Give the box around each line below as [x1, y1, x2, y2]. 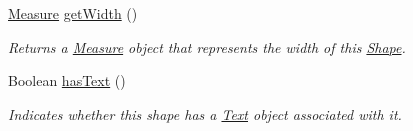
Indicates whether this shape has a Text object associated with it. [8, 103, 402, 124]
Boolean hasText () [8, 70, 126, 91]
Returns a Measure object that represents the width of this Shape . [8, 36, 406, 57]
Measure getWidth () [8, 3, 138, 23]
